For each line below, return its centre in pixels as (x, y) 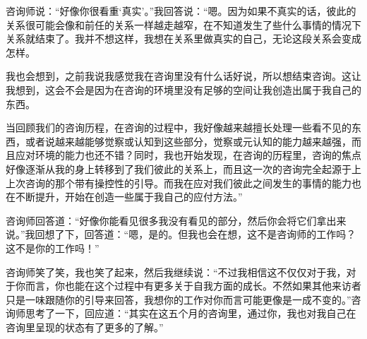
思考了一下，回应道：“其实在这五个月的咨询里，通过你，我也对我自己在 (191, 313)
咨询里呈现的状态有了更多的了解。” (85, 327)
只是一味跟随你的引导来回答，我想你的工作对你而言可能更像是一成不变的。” (179, 299)
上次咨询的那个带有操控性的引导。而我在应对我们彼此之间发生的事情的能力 (179, 183)
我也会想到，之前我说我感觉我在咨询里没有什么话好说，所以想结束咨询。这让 (183, 76)
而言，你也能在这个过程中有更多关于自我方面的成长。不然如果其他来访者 (193, 286)
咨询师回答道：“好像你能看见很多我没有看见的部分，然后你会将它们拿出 (171, 220)
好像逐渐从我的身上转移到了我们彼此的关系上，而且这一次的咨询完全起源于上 (183, 168)
